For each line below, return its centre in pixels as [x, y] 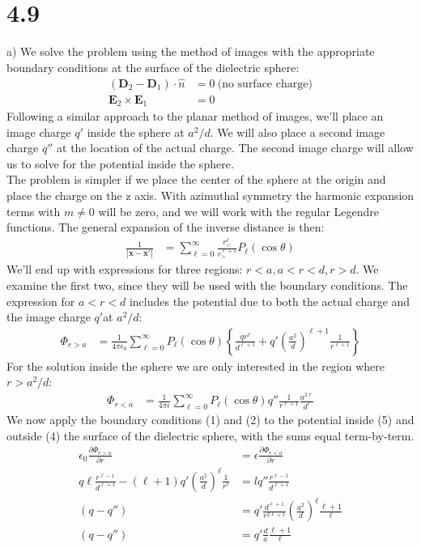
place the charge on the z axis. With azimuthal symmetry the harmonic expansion [210, 195]
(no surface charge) [265, 84]
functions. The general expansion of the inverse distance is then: [166, 227]
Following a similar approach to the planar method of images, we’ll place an [195, 116]
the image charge [49, 317]
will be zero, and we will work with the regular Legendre [238, 211]
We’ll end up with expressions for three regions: [125, 269]
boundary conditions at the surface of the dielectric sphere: [153, 67]
